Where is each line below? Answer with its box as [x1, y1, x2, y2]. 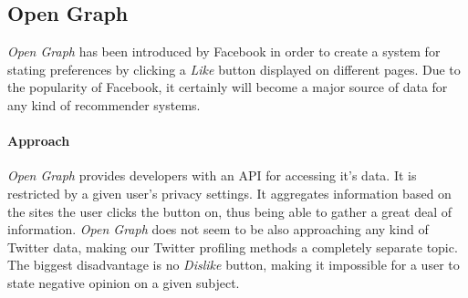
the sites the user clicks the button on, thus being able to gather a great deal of [7, 201, 452, 221]
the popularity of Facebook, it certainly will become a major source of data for [7, 77, 448, 97]
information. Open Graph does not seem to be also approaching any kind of [7, 220, 429, 239]
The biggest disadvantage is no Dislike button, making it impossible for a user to [7, 255, 460, 274]
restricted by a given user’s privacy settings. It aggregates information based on [7, 183, 452, 202]
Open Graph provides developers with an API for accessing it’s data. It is [7, 166, 417, 185]
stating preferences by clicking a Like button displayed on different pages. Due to [7, 59, 461, 78]
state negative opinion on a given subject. [7, 272, 240, 292]
